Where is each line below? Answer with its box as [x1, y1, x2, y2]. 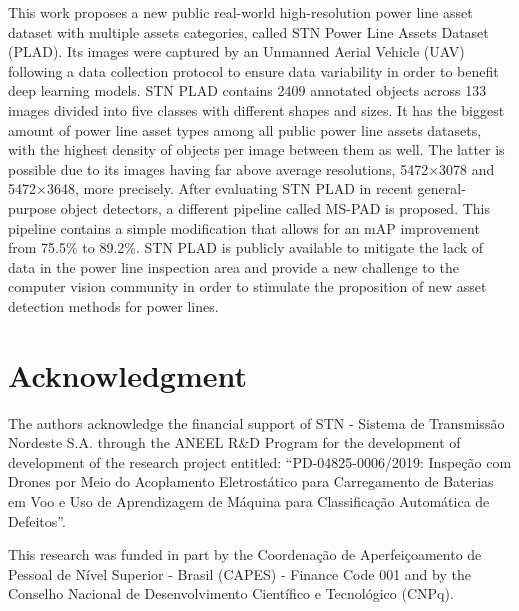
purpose [8, 197, 56, 218]
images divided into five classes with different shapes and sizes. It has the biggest [8, 99, 505, 120]
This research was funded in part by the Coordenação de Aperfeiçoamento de [8, 544, 482, 565]
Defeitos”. [8, 510, 66, 531]
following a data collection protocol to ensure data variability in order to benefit [8, 60, 499, 81]
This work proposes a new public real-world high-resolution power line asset [8, 2, 473, 22]
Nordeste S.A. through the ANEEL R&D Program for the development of [8, 432, 461, 453]
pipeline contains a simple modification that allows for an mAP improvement [8, 217, 480, 238]
